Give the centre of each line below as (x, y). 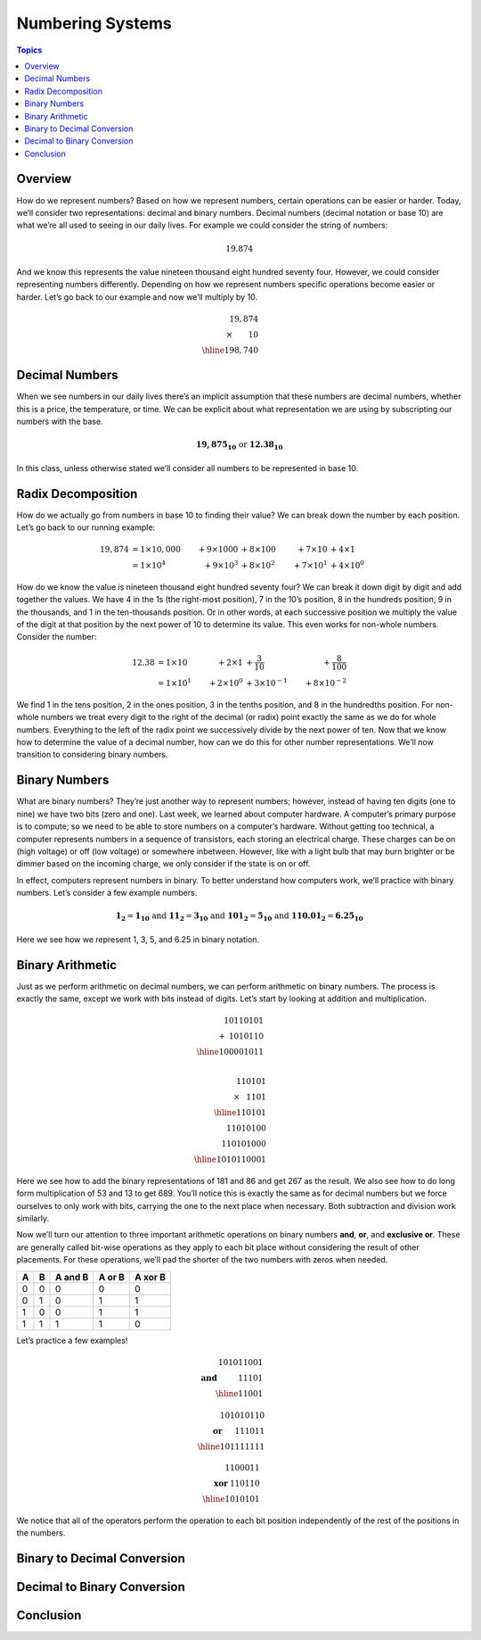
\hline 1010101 (231, 1499)
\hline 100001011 (230, 1052)
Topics (29, 50)
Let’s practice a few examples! (72, 1340)
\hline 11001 (239, 1393)
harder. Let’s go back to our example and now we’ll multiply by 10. (137, 297)
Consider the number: (57, 637)
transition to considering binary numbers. (92, 755)
